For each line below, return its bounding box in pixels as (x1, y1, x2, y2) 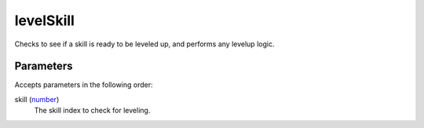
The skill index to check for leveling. (34, 106, 151, 115)
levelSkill (14, 12, 75, 29)
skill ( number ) (14, 94, 60, 104)
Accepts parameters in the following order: (14, 80, 153, 90)
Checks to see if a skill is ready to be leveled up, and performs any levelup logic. (14, 39, 275, 49)
